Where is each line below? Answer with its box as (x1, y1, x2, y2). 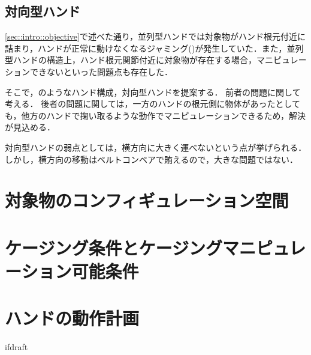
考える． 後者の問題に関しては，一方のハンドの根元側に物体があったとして (5, 97, 301, 110)
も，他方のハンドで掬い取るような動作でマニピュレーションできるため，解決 (5, 109, 306, 121)
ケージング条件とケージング (5, 235, 222, 259)
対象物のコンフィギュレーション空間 (5, 188, 289, 213)
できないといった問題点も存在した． (29, 65, 173, 77)
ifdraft (5, 341, 28, 353)
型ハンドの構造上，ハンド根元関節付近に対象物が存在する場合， (5, 53, 256, 66)
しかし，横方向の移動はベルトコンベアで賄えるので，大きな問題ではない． (5, 153, 298, 165)
